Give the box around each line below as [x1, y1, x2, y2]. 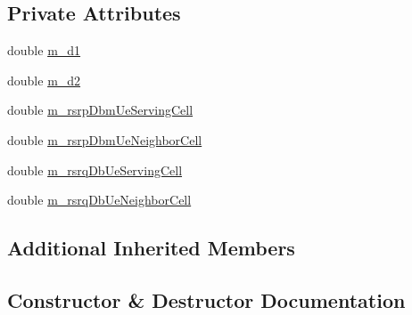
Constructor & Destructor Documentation [7, 286, 406, 313]
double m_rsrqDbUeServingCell [7, 160, 183, 179]
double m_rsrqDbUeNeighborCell [7, 190, 192, 209]
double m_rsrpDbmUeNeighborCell [7, 130, 202, 149]
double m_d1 [7, 41, 81, 60]
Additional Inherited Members [7, 234, 295, 262]
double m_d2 [7, 70, 81, 89]
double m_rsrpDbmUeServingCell [7, 101, 194, 119]
